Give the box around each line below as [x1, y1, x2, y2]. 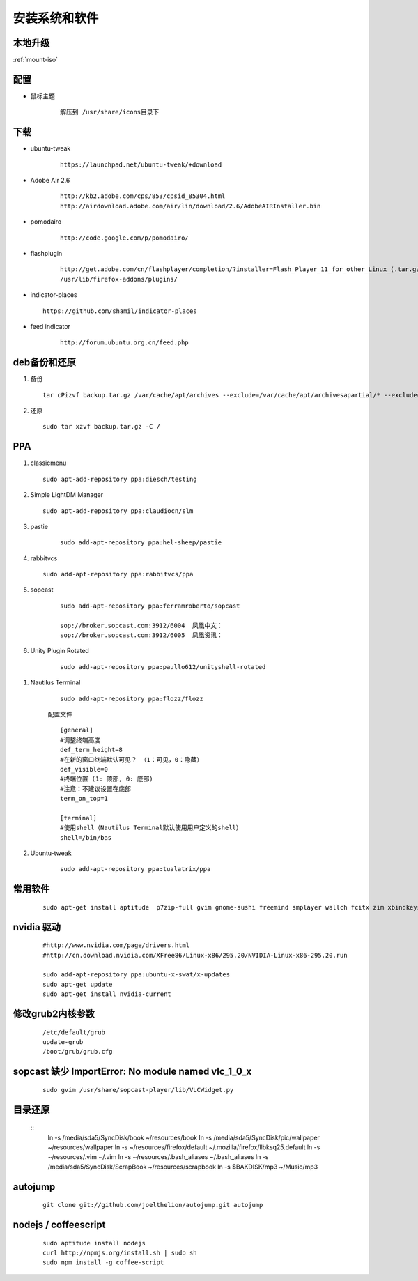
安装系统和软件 [13, 10, 99, 26]
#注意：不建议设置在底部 [60, 785, 132, 792]
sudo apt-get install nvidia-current [42, 990, 172, 998]
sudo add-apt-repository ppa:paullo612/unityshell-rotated [60, 663, 266, 670]
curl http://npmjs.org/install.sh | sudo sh [42, 1248, 198, 1257]
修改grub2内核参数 [13, 1008, 95, 1020]
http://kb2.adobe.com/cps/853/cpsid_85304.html [60, 192, 226, 200]
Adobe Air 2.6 [30, 176, 70, 185]
